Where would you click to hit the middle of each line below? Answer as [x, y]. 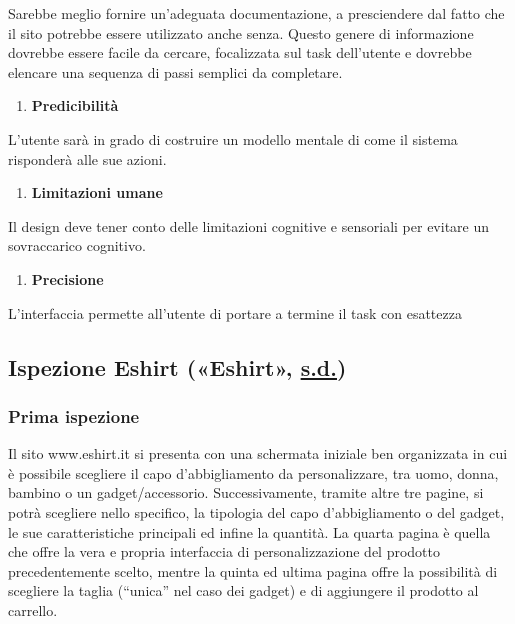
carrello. [33, 609]
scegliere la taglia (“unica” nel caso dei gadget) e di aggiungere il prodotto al [243, 590]
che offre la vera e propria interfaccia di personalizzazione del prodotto [224, 551]
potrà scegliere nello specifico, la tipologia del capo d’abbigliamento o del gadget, [256, 511]
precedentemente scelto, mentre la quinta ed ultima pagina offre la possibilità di [253, 570]
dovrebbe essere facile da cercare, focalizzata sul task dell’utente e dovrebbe [240, 52]
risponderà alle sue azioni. [87, 158]
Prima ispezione [74, 415]
